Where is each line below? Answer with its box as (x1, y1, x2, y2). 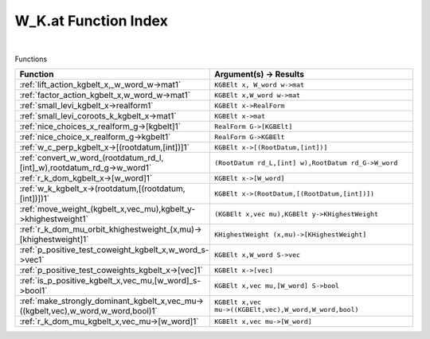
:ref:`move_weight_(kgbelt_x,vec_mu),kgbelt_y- (19, 204, 196, 215)
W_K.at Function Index (14, 12, 169, 29)
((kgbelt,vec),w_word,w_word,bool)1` (19, 306, 158, 317)
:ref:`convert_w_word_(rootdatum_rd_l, (19, 152, 164, 163)
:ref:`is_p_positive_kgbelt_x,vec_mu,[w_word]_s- (19, 275, 201, 286)
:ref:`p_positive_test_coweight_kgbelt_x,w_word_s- (19, 244, 209, 255)
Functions (14, 54, 48, 64)
